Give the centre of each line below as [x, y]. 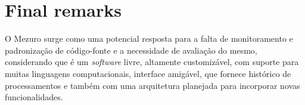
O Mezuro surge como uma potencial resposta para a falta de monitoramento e [149, 38]
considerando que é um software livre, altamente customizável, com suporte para [152, 62]
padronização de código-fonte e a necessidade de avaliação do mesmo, [131, 50]
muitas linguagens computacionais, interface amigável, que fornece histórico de [148, 73]
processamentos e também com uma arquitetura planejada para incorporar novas [152, 85]
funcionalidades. [34, 97]
